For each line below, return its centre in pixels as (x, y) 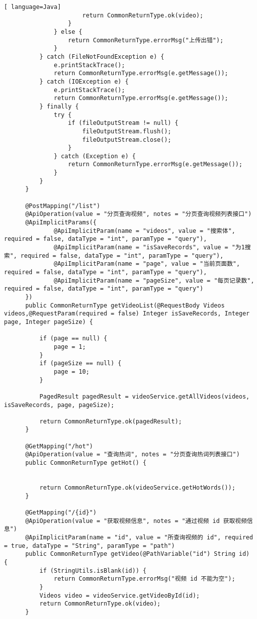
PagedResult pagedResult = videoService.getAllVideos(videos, (144, 396)
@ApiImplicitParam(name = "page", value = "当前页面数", (147, 264)
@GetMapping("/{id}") (61, 513)
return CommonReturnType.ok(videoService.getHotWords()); (137, 488)
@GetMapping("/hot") (59, 446)
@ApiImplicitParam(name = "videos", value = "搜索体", (145, 231)
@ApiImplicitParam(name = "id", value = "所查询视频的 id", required (139, 537)
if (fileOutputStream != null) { (123, 123)
